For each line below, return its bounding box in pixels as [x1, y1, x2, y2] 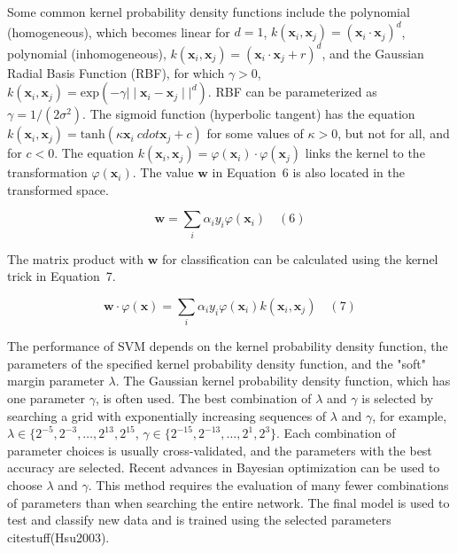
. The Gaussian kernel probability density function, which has [115, 371, 451, 390]
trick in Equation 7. [7, 267, 116, 285]
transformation [7, 163, 88, 182]
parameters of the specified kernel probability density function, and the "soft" [7, 354, 426, 372]
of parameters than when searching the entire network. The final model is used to [7, 493, 450, 511]
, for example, [372, 406, 447, 424]
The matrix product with [7, 249, 144, 268]
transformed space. [7, 180, 109, 199]
